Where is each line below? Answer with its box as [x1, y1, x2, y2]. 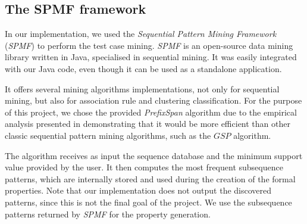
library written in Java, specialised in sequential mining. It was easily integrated [5, 51, 297, 63]
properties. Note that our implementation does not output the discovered [5, 184, 272, 197]
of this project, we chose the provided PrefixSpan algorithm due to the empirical [5, 105, 297, 118]
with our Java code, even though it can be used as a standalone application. [5, 62, 282, 74]
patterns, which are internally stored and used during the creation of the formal [5, 172, 296, 185]
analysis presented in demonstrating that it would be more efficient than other [5, 117, 290, 130]
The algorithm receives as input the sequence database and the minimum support [5, 149, 303, 161]
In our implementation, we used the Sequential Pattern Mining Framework [5, 27, 277, 40]
